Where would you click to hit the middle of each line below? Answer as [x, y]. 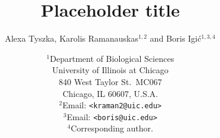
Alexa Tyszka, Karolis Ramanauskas [72, 38]
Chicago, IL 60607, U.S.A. [110, 93]
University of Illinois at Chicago [110, 70]
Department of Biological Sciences [112, 58]
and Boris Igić [176, 38]
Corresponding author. [112, 128]
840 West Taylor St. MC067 [110, 81]
